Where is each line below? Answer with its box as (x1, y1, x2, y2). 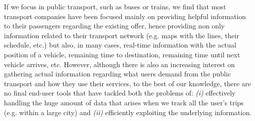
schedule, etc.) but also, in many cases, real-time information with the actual (4, 40, 236, 50)
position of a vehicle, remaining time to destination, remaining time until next (4, 49, 240, 59)
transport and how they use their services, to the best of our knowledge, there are (4, 78, 251, 88)
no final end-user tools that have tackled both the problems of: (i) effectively (4, 88, 236, 98)
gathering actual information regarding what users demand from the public (4, 69, 231, 79)
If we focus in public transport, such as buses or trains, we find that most (4, 1, 226, 11)
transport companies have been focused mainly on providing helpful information (4, 11, 246, 21)
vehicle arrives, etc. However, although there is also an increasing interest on (4, 59, 235, 69)
